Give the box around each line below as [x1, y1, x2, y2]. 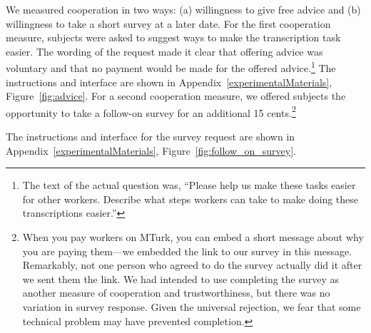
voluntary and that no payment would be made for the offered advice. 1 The [6, 58, 336, 76]
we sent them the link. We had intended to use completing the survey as [22, 271, 340, 286]
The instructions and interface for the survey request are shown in [6, 129, 295, 144]
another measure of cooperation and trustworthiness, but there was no [22, 285, 330, 300]
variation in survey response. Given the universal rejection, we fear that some [22, 299, 361, 314]
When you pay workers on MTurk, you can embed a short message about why [22, 230, 364, 245]
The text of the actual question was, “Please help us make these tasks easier [22, 178, 356, 193]
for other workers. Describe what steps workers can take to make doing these [22, 191, 359, 206]
